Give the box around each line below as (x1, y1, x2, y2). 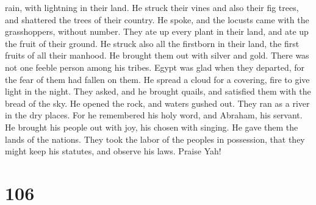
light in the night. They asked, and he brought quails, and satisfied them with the (5, 85, 311, 98)
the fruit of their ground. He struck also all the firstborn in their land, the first (5, 37, 300, 49)
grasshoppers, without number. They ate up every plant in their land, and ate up (5, 25, 309, 38)
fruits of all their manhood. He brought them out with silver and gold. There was (5, 49, 309, 62)
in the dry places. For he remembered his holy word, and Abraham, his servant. (5, 109, 303, 121)
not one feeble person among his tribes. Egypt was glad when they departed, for (5, 60, 305, 73)
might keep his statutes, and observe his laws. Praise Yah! (5, 145, 221, 157)
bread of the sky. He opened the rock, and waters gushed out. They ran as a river (5, 96, 310, 109)
